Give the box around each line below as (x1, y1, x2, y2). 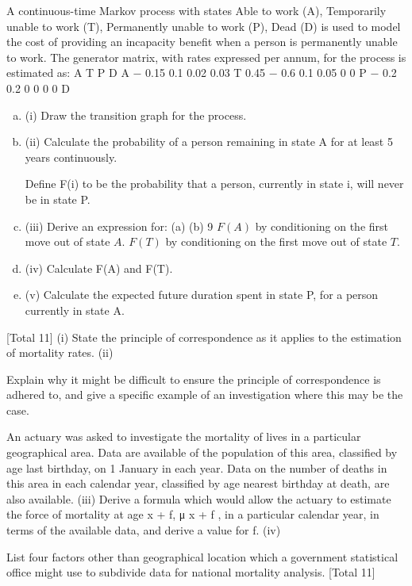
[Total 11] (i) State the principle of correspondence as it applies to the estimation (6, 328, 402, 345)
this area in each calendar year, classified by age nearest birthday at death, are (6, 475, 390, 492)
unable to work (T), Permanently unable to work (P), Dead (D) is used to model (6, 17, 401, 34)
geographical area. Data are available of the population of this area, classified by (6, 444, 398, 461)
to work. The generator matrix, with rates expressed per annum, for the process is (6, 48, 406, 65)
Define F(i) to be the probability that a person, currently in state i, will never (25, 175, 404, 192)
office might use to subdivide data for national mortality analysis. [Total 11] (6, 564, 375, 580)
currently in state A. (25, 301, 125, 318)
